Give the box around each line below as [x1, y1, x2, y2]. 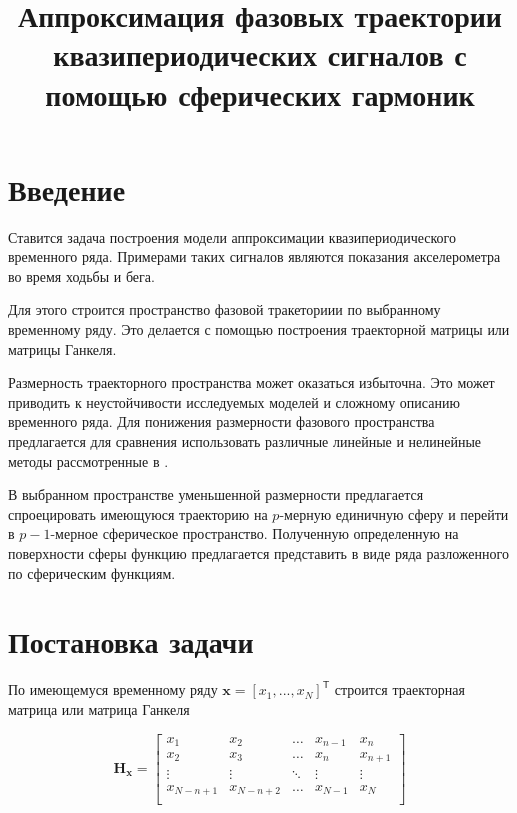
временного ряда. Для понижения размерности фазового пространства [8, 411, 435, 432]
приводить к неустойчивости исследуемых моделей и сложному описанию [8, 391, 460, 412]
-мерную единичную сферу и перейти [279, 503, 509, 524]
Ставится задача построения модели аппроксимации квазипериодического [8, 226, 457, 247]
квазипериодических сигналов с [53, 34, 467, 75]
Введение [8, 168, 126, 209]
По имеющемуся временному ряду [8, 679, 218, 700]
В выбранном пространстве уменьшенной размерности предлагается [8, 484, 424, 505]
